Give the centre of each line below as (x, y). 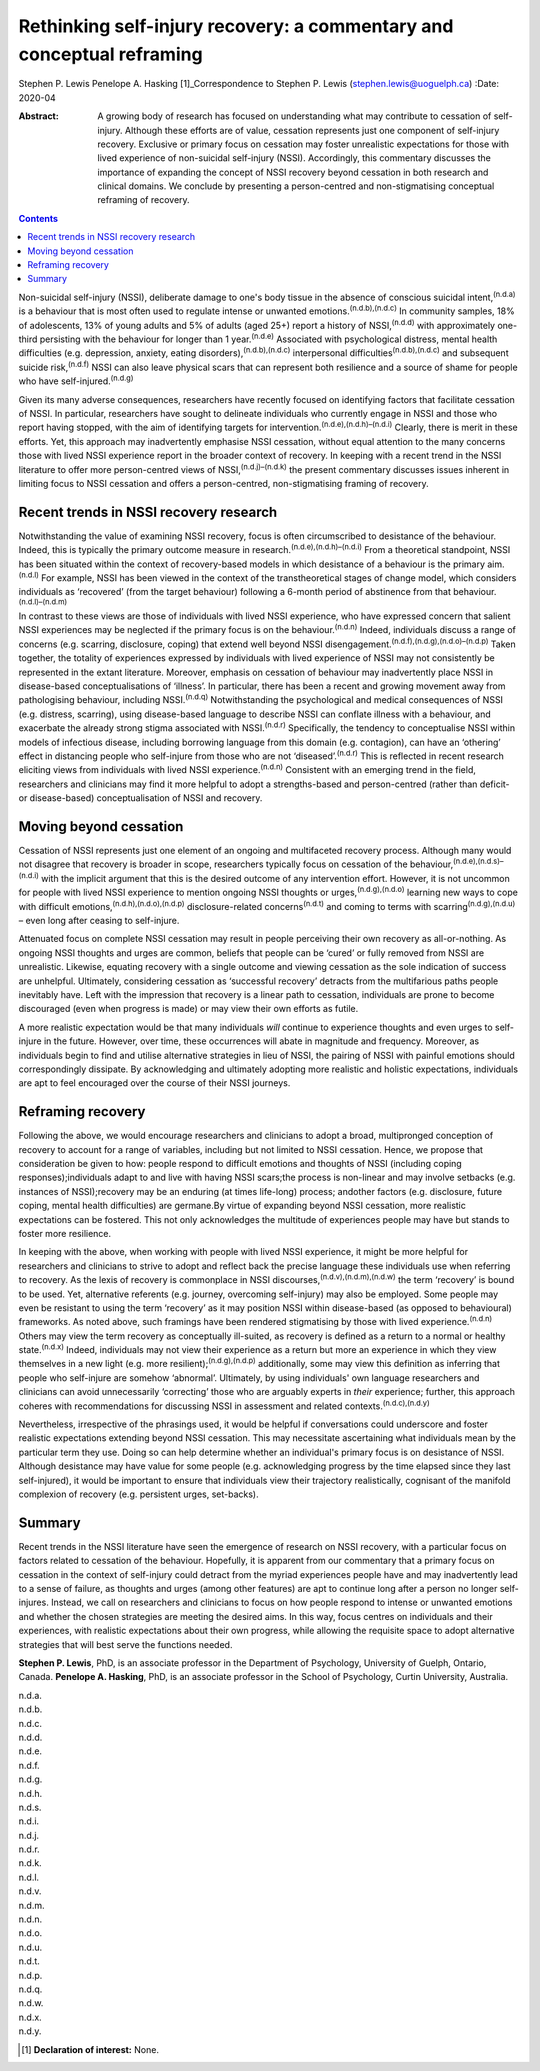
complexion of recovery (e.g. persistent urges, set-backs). (138, 1494)
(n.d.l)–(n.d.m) (43, 601)
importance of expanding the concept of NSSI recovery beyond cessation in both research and (293, 172)
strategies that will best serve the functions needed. (125, 1644)
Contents (38, 218)
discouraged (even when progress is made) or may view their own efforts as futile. (188, 1009)
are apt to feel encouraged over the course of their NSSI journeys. (154, 1083)
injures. (33, 1602)
